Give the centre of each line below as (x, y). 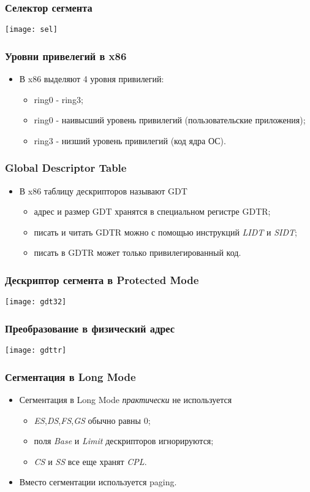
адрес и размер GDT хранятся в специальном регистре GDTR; (152, 211)
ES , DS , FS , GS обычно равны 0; (92, 420)
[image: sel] (31, 30)
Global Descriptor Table (66, 168)
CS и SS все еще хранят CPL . (90, 461)
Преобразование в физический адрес (90, 328)
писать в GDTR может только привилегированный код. (138, 252)
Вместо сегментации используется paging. (98, 482)
